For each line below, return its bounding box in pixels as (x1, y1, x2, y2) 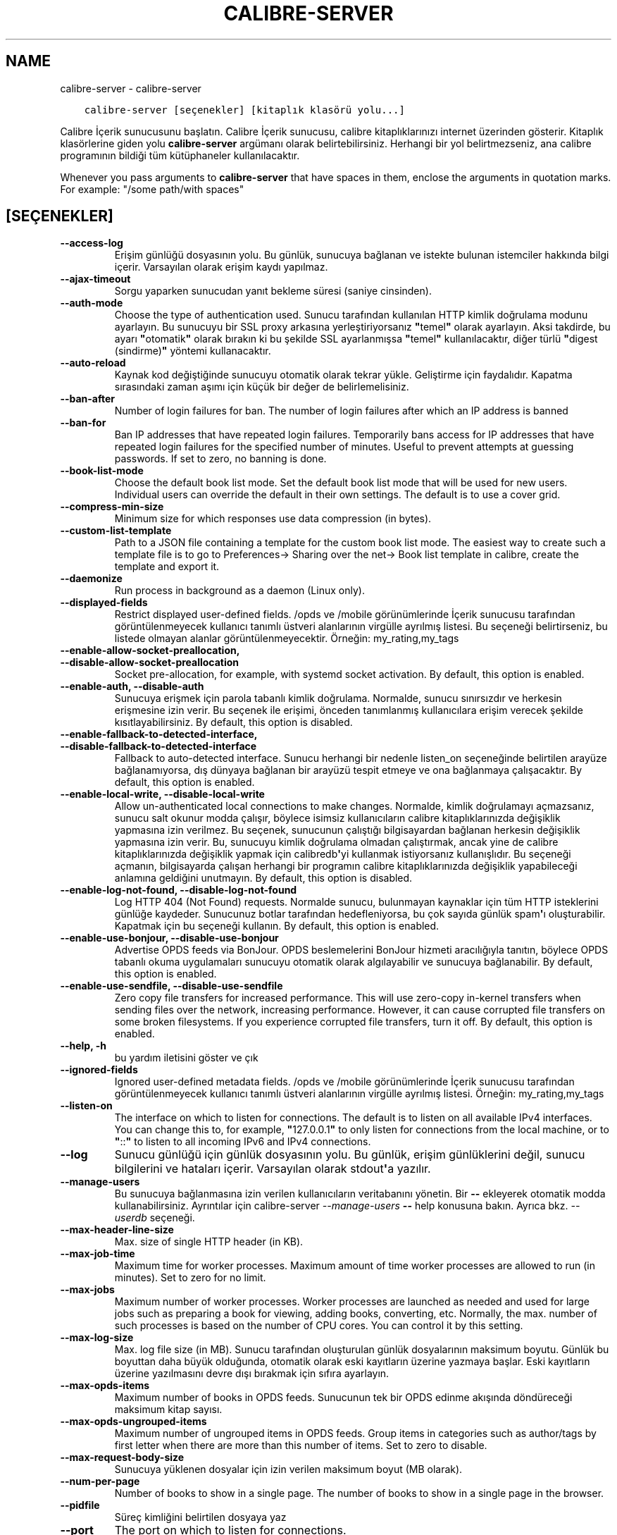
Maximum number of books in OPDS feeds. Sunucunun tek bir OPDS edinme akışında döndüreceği (114, 1391, 573, 1404)
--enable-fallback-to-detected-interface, (60, 728, 258, 741)
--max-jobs (60, 1283, 115, 1296)
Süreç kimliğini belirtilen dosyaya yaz (114, 1511, 287, 1524)
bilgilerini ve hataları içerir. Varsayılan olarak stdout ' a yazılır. (114, 1161, 431, 1176)
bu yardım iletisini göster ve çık (114, 1052, 258, 1064)
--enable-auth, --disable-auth (60, 680, 204, 693)
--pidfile (60, 1499, 100, 1512)
